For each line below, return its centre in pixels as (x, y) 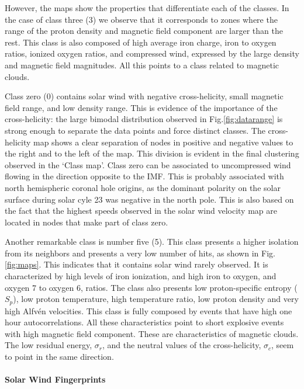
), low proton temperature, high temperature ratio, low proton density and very (156, 299)
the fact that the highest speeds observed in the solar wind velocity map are (141, 211)
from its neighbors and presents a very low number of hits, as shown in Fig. (140, 253)
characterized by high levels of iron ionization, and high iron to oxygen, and (141, 276)
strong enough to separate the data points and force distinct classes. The (135, 130)
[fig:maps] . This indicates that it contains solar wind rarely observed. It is (137, 264)
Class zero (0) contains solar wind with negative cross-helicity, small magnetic (144, 96)
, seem (283, 345)
